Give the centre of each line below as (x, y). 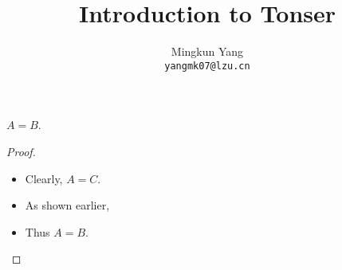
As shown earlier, (67, 205)
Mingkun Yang (207, 51)
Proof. (21, 151)
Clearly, (44, 178)
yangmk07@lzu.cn (207, 66)
